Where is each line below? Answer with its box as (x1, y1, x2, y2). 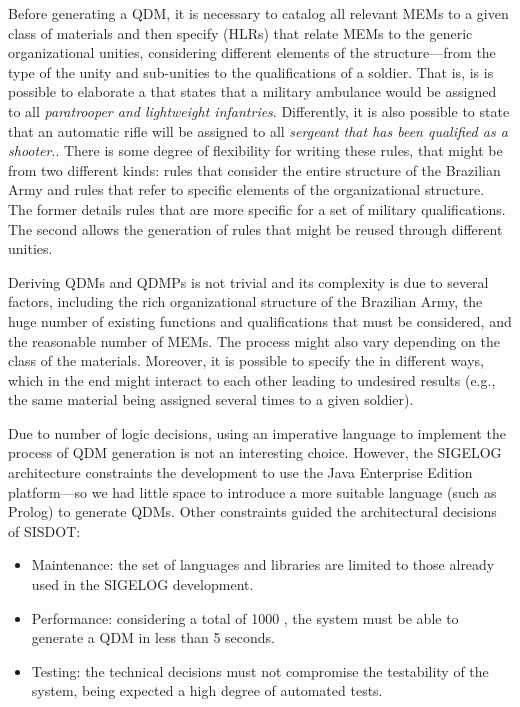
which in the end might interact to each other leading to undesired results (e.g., (8, 369, 496, 390)
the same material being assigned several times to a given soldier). (8, 389, 414, 410)
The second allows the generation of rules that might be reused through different (8, 218, 503, 239)
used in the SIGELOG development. (31, 574, 254, 595)
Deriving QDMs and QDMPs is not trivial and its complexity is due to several (8, 271, 489, 292)
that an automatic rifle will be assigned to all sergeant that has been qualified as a (8, 120, 508, 141)
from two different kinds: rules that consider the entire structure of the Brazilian (8, 159, 501, 180)
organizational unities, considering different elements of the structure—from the (8, 42, 496, 63)
